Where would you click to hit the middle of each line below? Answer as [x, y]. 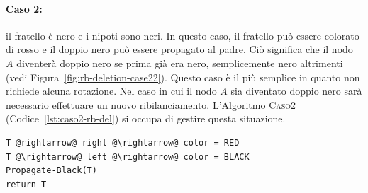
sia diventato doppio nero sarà [296, 91]
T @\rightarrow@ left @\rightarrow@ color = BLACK [128, 157]
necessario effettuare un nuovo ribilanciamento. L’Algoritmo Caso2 [151, 104]
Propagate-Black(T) [51, 171]
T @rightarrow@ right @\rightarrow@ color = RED [123, 142]
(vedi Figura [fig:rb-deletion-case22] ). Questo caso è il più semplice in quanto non [183, 77]
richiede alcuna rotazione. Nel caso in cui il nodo [111, 91]
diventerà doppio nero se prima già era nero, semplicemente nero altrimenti [180, 63]
